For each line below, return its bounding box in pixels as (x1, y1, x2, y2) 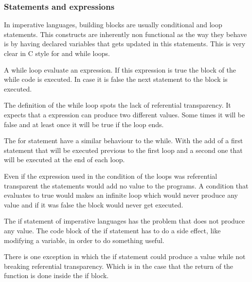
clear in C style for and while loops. (4, 48, 110, 58)
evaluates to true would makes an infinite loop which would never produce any (4, 190, 238, 200)
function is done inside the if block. (4, 270, 109, 281)
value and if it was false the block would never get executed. (4, 199, 183, 209)
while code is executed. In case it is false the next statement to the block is (4, 74, 228, 84)
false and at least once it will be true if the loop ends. (4, 119, 164, 129)
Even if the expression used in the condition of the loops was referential (4, 170, 217, 181)
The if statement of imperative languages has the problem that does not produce (4, 216, 245, 226)
